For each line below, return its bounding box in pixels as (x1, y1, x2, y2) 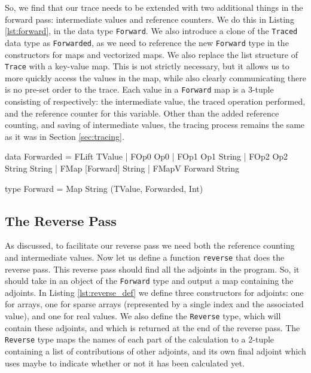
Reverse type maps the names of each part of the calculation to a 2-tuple (5, 333, 275, 346)
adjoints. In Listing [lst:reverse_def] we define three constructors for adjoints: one (5, 286, 304, 298)
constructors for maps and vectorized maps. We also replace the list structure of (5, 48, 298, 60)
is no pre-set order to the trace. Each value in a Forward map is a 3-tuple (5, 83, 274, 96)
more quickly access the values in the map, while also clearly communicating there (5, 71, 306, 84)
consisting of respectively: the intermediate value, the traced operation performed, (5, 95, 306, 107)
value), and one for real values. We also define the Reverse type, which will (5, 310, 281, 322)
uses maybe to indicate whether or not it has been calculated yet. (5, 356, 245, 369)
